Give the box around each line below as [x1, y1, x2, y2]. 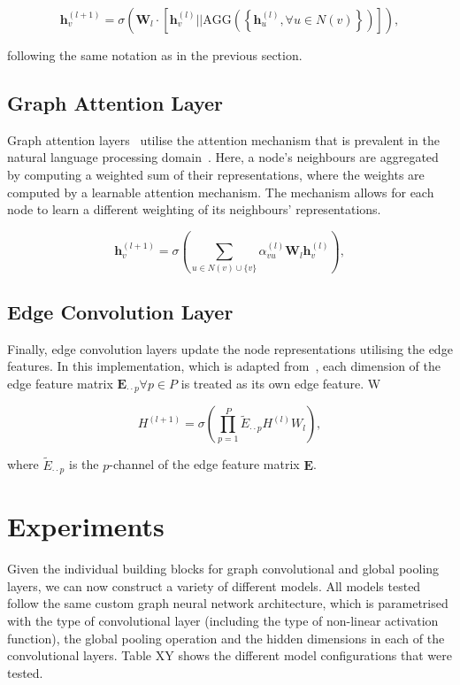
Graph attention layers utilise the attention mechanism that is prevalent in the [7, 130, 440, 149]
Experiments [7, 508, 165, 544]
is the [68, 455, 99, 473]
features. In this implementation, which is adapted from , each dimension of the [7, 357, 441, 375]
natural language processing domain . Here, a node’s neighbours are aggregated [7, 148, 439, 166]
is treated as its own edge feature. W [180, 374, 381, 392]
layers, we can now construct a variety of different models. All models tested [7, 576, 421, 595]
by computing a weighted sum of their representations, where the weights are [7, 165, 425, 183]
